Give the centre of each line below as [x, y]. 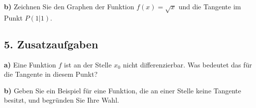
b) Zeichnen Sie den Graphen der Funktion [69, 6]
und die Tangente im [210, 6]
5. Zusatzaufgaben [51, 44]
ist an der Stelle [88, 64]
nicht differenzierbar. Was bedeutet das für [187, 64]
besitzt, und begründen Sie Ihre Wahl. [62, 100]
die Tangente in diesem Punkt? [51, 74]
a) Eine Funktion [30, 64]
